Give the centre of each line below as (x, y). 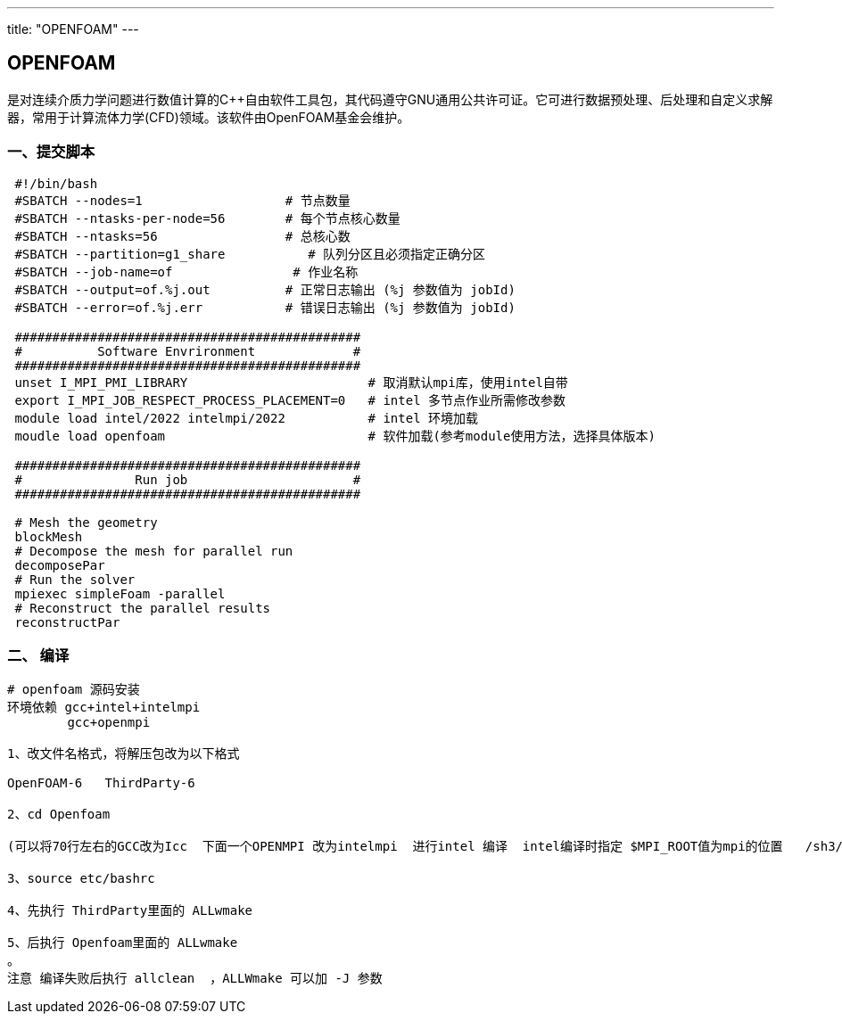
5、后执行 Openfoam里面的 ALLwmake (123, 943)
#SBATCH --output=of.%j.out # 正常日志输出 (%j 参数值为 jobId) (265, 289)
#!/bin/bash (56, 183)
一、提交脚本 (51, 152)
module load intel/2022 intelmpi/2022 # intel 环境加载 (247, 418)
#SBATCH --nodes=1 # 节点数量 (182, 200)
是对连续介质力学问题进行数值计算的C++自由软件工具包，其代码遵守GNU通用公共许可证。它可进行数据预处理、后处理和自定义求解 (390, 99)
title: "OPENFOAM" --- (73, 29)
